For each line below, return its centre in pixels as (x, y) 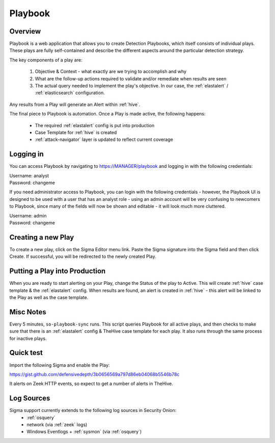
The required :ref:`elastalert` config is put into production (95, 125)
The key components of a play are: (46, 60)
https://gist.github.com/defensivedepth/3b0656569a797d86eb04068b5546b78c (94, 374)
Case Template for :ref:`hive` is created (76, 132)
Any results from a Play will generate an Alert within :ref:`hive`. (75, 104)
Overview (25, 31)
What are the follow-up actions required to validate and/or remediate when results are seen (131, 78)
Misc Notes (28, 312)
